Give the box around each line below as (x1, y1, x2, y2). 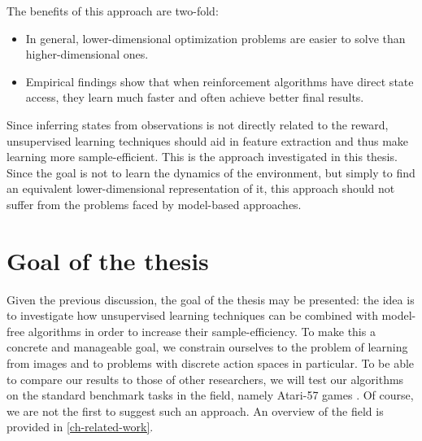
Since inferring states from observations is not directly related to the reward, (7, 116, 389, 133)
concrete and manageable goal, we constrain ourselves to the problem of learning (7, 338, 408, 356)
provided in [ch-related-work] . (7, 418, 154, 435)
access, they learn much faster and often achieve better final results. (25, 89, 364, 106)
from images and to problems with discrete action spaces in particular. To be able (7, 355, 415, 372)
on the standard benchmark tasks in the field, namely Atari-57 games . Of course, (7, 386, 414, 404)
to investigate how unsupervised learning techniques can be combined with (7, 307, 378, 324)
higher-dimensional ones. (25, 46, 149, 63)
